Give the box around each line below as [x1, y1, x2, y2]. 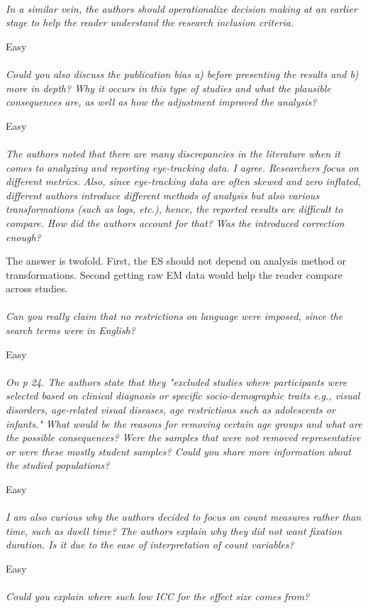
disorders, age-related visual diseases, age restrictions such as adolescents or [6, 402, 335, 417]
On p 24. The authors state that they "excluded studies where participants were [6, 374, 347, 389]
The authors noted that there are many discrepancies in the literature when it [6, 145, 340, 160]
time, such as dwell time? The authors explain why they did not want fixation [6, 523, 342, 538]
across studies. [6, 281, 68, 296]
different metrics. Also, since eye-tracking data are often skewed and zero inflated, [6, 174, 361, 189]
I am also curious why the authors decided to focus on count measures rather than [6, 509, 362, 524]
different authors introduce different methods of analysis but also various [6, 187, 320, 202]
